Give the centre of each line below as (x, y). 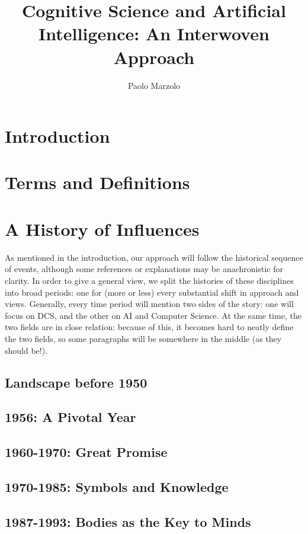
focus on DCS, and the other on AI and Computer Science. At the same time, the (153, 315)
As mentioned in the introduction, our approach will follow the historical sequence (154, 257)
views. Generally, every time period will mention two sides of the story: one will (149, 304)
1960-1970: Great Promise (86, 452)
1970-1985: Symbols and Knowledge (117, 486)
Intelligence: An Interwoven (154, 33)
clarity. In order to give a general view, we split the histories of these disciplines (149, 280)
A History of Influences (102, 228)
